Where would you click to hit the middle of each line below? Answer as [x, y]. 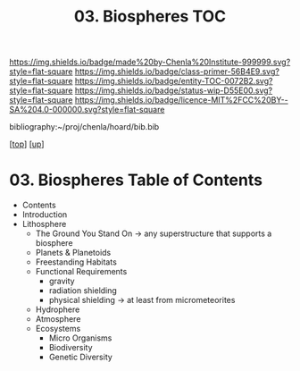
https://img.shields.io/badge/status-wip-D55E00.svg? [174, 90]
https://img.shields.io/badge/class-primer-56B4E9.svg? [177, 72]
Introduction [45, 215]
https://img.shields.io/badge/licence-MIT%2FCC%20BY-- [181, 100]
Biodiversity [71, 348]
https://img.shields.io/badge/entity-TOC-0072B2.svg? [174, 81]
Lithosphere [44, 224]
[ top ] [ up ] [27, 144]
